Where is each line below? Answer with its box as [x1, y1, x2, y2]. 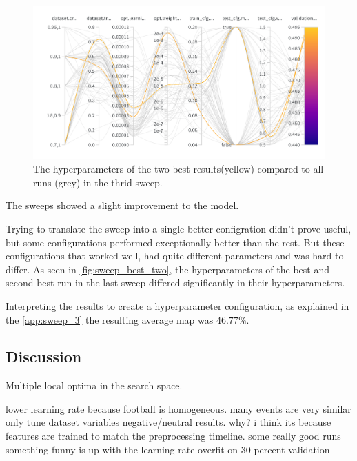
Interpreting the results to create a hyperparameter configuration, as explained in [6, 298, 349, 313]
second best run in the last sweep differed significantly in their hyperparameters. [6, 275, 345, 290]
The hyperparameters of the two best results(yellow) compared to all [33, 161, 324, 176]
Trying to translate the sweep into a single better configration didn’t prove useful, [6, 221, 351, 235]
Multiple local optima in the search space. [6, 378, 183, 393]
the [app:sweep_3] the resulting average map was [6, 312, 214, 326]
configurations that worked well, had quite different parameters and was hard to [6, 248, 344, 263]
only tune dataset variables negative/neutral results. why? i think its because [6, 415, 331, 429]
